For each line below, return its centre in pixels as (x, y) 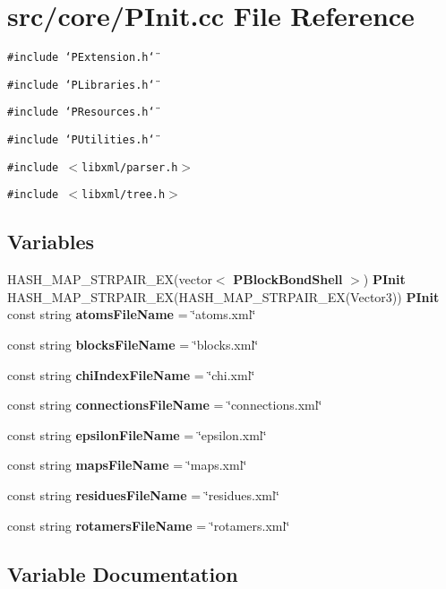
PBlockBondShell (288, 279)
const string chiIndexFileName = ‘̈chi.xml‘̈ (131, 374)
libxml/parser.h (130, 167)
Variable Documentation (123, 573)
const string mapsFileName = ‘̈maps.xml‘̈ (127, 465)
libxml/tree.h (124, 195)
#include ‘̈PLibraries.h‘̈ (81, 85)
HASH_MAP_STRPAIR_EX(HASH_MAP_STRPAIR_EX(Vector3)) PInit (223, 296)
